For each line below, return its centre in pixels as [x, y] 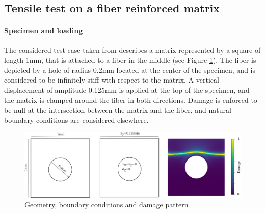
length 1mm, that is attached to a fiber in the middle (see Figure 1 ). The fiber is [130, 60]
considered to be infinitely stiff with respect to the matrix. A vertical [112, 80]
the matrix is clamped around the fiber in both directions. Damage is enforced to [131, 100]
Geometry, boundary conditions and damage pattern [107, 205]
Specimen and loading [44, 30]
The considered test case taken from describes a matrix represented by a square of [132, 50]
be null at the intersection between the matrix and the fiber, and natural [118, 110]
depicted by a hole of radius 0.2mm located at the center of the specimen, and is [130, 70]
